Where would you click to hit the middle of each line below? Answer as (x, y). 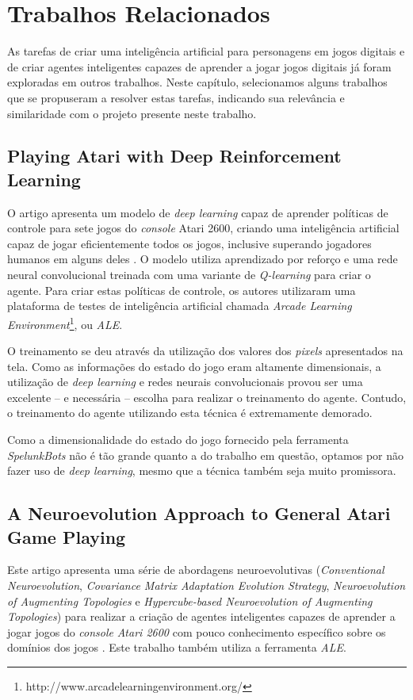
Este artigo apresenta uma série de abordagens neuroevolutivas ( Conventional (196, 570)
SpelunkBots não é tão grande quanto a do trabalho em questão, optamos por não (206, 455)
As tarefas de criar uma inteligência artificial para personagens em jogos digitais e (206, 51)
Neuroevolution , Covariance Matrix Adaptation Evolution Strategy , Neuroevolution (206, 585)
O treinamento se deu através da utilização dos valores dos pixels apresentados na (205, 351)
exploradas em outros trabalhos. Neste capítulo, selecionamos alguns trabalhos (197, 82)
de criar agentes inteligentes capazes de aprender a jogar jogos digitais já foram (199, 66)
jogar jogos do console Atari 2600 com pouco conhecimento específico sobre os (197, 631)
